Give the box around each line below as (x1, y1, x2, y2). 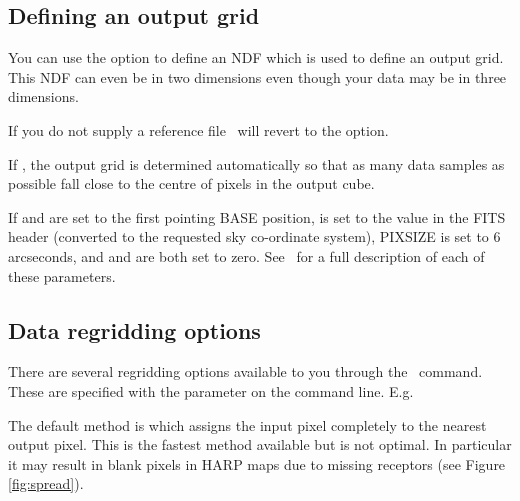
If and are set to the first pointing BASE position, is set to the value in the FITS (8, 206, 506, 227)
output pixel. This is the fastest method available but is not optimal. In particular (8, 434, 512, 455)
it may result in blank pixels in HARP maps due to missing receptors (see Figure (8, 453, 506, 474)
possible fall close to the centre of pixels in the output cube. (8, 173, 375, 194)
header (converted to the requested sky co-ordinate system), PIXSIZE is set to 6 (8, 226, 501, 247)
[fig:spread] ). (8, 473, 84, 494)
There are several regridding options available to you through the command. (8, 361, 483, 382)
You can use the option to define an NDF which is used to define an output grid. (8, 47, 504, 68)
